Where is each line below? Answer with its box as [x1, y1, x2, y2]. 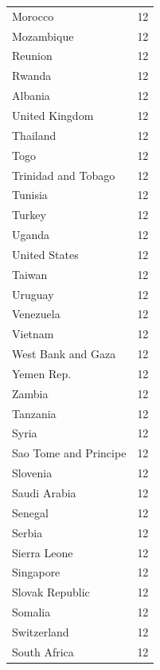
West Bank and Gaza [12, 345, 116, 362]
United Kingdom [12, 106, 94, 123]
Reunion [12, 47, 53, 64]
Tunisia [12, 186, 48, 203]
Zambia [12, 385, 49, 401]
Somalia [12, 604, 51, 620]
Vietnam [12, 325, 54, 342]
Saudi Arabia [12, 485, 76, 501]
